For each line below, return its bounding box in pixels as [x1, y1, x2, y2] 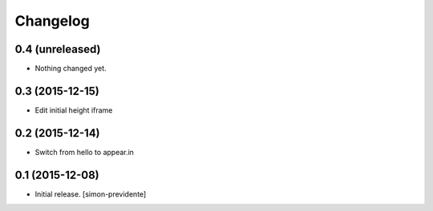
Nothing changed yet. [34, 64, 107, 74]
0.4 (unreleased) [14, 42, 101, 56]
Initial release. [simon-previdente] [34, 189, 147, 199]
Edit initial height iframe [34, 105, 113, 115]
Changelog [14, 12, 90, 30]
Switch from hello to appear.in [34, 147, 134, 157]
